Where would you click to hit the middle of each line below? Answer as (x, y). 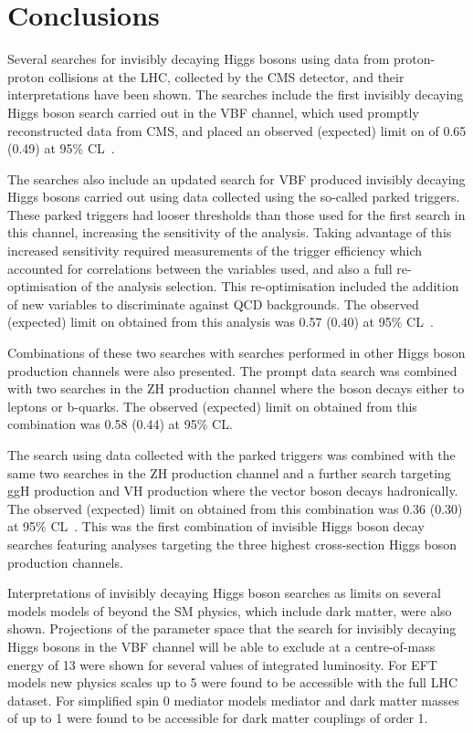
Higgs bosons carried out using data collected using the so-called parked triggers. (234, 197)
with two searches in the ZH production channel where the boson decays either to (236, 388)
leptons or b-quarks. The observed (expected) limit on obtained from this (212, 406)
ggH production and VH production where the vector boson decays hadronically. (233, 491)
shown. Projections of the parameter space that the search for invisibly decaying (232, 628)
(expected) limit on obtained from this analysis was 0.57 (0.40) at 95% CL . (221, 322)
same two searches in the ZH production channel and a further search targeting (229, 472)
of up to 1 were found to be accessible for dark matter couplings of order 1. (218, 718)
